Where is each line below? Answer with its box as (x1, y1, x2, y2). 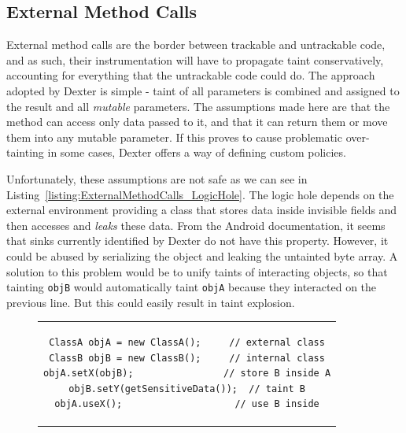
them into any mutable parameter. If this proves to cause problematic (6, 128, 342, 145)
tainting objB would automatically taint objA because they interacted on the (6, 279, 377, 295)
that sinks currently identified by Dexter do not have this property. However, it (6, 232, 389, 249)
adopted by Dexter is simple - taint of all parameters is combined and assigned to (6, 82, 400, 98)
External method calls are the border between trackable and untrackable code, (6, 36, 386, 53)
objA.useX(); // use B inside (54, 398, 319, 410)
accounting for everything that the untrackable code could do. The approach (6, 67, 375, 83)
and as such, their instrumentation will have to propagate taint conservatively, (6, 51, 384, 68)
